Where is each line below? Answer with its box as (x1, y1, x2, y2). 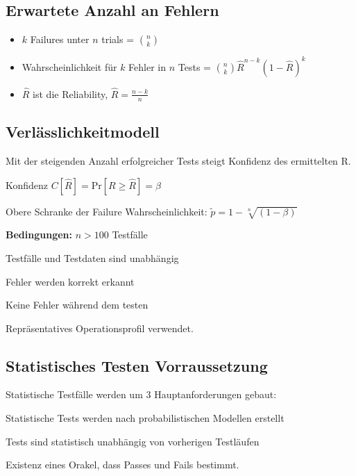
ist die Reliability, (33, 86, 108, 101)
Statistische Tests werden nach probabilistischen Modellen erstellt (6, 411, 285, 425)
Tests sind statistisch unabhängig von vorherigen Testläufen (6, 434, 260, 448)
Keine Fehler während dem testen (6, 297, 149, 312)
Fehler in (128, 59, 167, 74)
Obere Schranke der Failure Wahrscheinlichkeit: (6, 204, 207, 218)
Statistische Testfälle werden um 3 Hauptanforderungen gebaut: (6, 387, 277, 402)
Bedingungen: (6, 227, 72, 242)
